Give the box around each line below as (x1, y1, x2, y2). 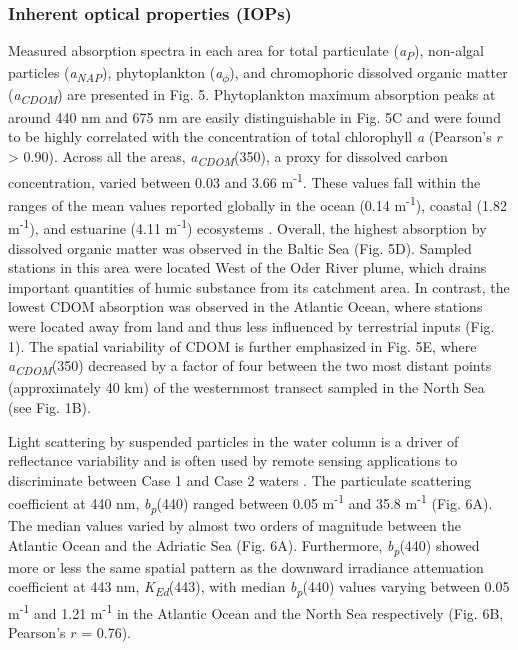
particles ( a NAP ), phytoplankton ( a (8, 62, 223, 86)
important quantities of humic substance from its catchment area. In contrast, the (8, 276, 510, 297)
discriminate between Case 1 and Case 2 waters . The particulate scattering (8, 469, 472, 490)
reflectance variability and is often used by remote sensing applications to (8, 450, 458, 471)
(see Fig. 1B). (8, 396, 91, 417)
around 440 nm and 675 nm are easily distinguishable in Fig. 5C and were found (8, 106, 501, 127)
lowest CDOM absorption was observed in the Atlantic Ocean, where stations (8, 296, 483, 317)
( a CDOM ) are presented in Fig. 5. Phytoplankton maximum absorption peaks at (8, 84, 496, 108)
